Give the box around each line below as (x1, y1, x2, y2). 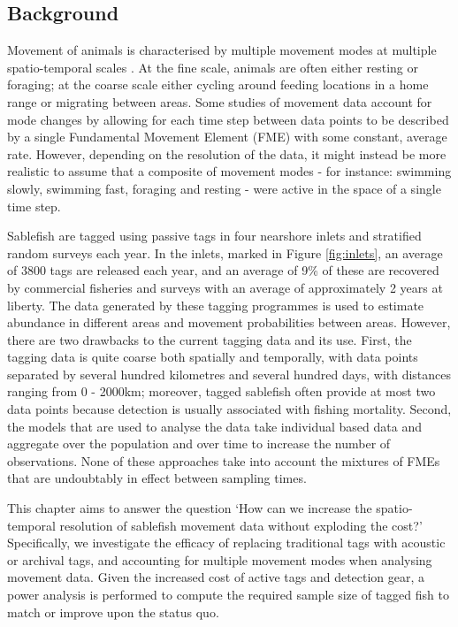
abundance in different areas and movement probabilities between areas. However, (7, 313, 451, 332)
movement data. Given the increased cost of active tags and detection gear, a (7, 568, 425, 586)
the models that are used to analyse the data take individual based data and (7, 417, 422, 435)
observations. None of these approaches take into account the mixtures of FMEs (7, 451, 440, 470)
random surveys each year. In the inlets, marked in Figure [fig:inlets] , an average (7, 243, 443, 262)
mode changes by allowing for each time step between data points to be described (7, 110, 449, 128)
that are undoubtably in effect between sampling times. (7, 469, 307, 487)
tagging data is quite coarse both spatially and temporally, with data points (7, 348, 418, 366)
